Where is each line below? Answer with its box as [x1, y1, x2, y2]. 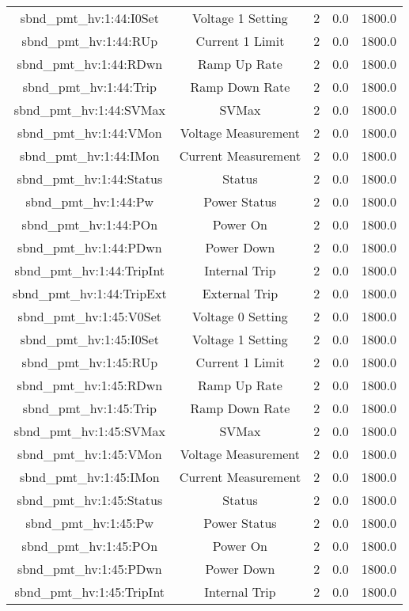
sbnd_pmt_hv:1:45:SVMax [13, 422, 165, 440]
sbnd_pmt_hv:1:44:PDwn [17, 238, 162, 256]
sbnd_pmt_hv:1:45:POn [21, 537, 158, 555]
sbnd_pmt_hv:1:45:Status [17, 491, 163, 509]
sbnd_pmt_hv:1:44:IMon [20, 146, 160, 165]
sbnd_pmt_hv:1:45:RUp [21, 353, 158, 371]
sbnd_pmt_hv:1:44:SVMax [13, 101, 165, 119]
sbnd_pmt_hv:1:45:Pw [25, 514, 154, 532]
